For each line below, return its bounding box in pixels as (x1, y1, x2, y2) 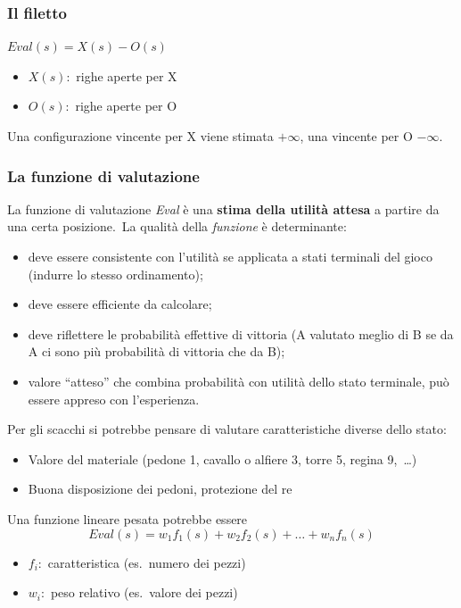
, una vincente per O (300, 127, 413, 145)
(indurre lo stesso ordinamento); (28, 264, 203, 283)
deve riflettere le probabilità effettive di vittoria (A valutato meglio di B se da (28, 324, 454, 343)
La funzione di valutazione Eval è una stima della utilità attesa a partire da (7, 199, 440, 218)
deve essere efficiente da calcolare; (28, 295, 212, 313)
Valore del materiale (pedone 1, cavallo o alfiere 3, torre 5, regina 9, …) (28, 449, 417, 468)
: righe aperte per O (65, 96, 177, 115)
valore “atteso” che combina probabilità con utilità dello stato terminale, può (28, 371, 449, 390)
